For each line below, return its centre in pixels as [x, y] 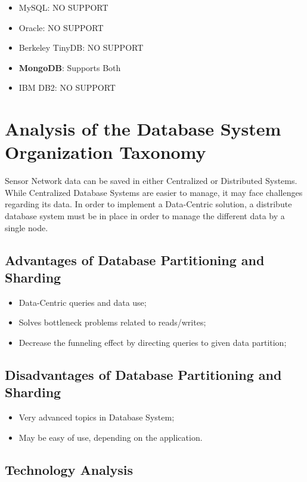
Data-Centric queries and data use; [83, 302]
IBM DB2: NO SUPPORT [67, 88]
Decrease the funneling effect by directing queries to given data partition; [153, 343]
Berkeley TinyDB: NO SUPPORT [81, 47]
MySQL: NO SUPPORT [63, 7]
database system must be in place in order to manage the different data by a [145, 216]
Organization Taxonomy [106, 152]
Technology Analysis [69, 469]
